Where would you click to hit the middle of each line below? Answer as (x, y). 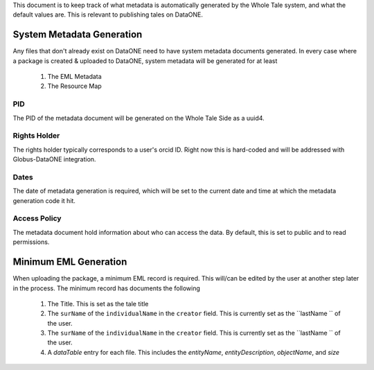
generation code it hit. (44, 200)
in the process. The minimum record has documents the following (107, 288)
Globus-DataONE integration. (54, 159)
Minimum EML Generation (70, 262)
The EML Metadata (74, 77)
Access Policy (37, 218)
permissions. (31, 242)
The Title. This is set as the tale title (98, 303)
